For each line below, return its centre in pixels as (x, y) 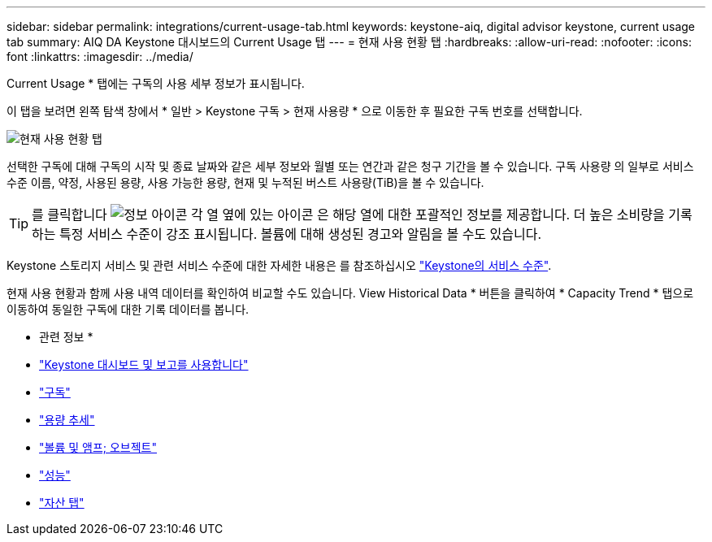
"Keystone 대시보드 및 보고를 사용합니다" (144, 364)
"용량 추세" (67, 420)
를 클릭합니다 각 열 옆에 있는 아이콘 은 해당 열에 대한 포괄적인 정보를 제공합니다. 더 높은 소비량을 (348, 215)
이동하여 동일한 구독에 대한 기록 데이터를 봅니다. (128, 309)
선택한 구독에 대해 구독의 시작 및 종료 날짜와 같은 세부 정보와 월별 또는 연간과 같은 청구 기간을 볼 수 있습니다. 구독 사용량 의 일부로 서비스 (350, 166)
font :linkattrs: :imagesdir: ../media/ (100, 56)
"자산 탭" (62, 503)
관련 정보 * (66, 337)
